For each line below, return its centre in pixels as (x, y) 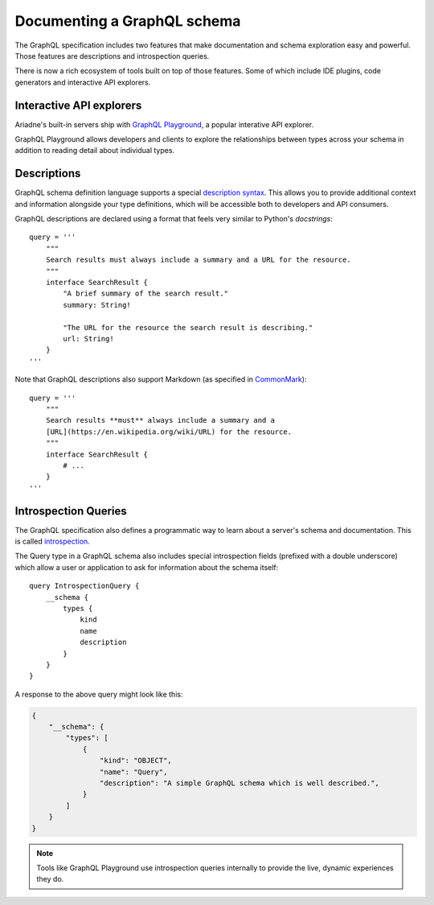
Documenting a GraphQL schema (128, 21)
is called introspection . (52, 541)
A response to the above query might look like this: (99, 694)
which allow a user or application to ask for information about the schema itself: (147, 567)
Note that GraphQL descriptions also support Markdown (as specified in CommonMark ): (161, 379)
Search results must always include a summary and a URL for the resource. (198, 260)
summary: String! (97, 305)
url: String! (88, 339)
